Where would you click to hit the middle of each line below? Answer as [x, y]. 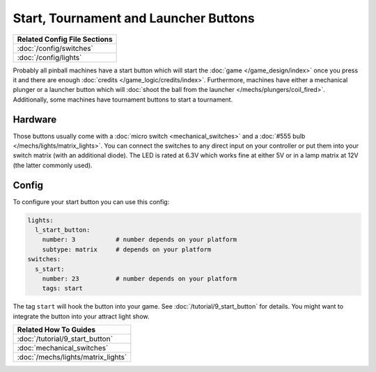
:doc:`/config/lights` [49, 57]
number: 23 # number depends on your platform [140, 279]
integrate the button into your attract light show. [81, 316]
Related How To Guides [56, 330]
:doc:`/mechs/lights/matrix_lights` [72, 357]
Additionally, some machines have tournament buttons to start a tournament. [123, 99]
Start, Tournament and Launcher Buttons [134, 18]
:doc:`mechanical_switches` [63, 348]
